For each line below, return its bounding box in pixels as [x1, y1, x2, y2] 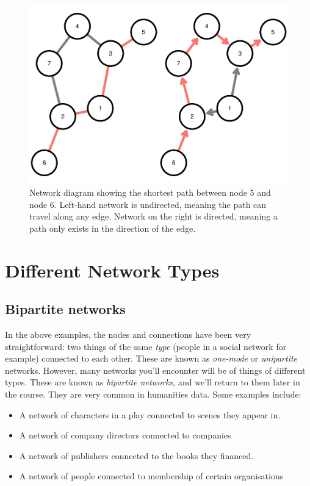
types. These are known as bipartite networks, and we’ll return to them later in [5, 376, 300, 388]
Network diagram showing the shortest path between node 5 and [29, 186, 271, 199]
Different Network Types [5, 257, 220, 282]
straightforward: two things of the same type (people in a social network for [5, 340, 287, 352]
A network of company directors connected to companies [19, 429, 231, 441]
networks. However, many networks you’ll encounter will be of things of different [5, 363, 306, 376]
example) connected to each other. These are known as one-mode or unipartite [5, 352, 298, 365]
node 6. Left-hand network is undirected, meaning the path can [29, 198, 267, 210]
